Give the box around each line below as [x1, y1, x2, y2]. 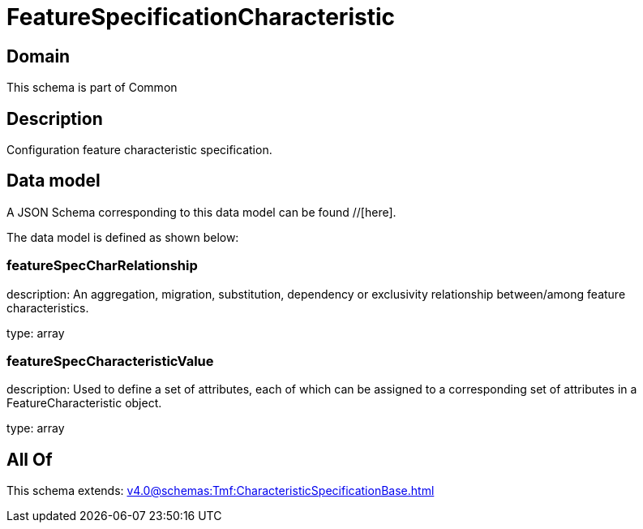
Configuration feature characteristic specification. [6, 143, 272, 157]
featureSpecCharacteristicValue [6, 352, 214, 369]
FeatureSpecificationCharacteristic [6, 3, 395, 31]
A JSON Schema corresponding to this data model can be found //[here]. [6, 204, 397, 219]
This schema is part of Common [6, 80, 178, 95]
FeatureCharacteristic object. [6, 396, 162, 411]
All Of [6, 449, 53, 470]
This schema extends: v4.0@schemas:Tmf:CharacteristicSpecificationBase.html [6, 484, 435, 498]
